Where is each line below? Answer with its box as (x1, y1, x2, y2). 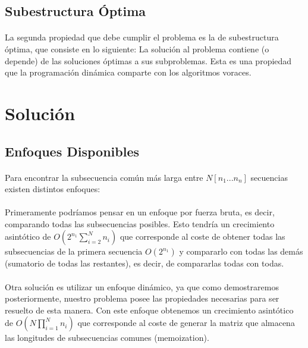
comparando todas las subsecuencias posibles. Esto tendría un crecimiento (5, 217, 275, 230)
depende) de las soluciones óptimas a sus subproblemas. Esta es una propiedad (5, 54, 292, 67)
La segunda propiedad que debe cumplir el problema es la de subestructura (5, 31, 279, 43)
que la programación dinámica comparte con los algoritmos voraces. (5, 66, 252, 79)
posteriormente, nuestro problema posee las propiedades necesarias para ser (5, 292, 279, 305)
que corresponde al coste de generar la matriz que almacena (77, 316, 295, 329)
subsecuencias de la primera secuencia (5, 245, 143, 258)
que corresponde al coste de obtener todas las (120, 230, 285, 243)
